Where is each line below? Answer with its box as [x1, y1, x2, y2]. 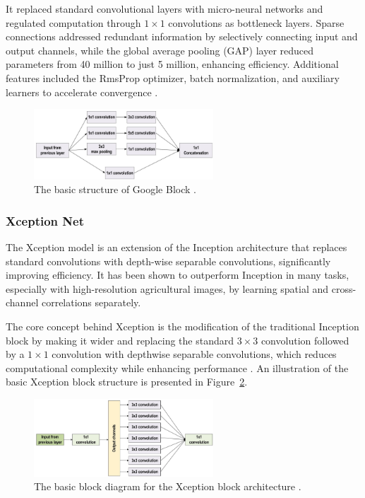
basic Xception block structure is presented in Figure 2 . [6, 374, 248, 389]
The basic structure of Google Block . [34, 182, 196, 197]
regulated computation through [6, 15, 141, 30]
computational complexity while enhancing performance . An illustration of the [6, 360, 349, 375]
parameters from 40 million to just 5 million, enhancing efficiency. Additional [6, 57, 339, 71]
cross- [331, 281, 357, 296]
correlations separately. [41, 295, 141, 310]
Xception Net [6, 212, 84, 229]
